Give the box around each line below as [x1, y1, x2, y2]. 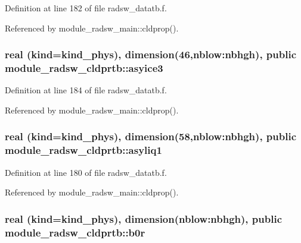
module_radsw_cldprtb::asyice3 [5, 61, 163, 75]
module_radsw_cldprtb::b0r [5, 225, 145, 239]
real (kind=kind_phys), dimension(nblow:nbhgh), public [5, 211, 282, 226]
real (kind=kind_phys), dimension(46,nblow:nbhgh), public [5, 47, 297, 62]
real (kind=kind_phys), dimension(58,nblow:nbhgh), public [5, 129, 297, 144]
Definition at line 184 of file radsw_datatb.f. [5, 84, 167, 96]
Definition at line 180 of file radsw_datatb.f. [5, 166, 167, 178]
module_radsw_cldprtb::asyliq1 [5, 143, 162, 157]
